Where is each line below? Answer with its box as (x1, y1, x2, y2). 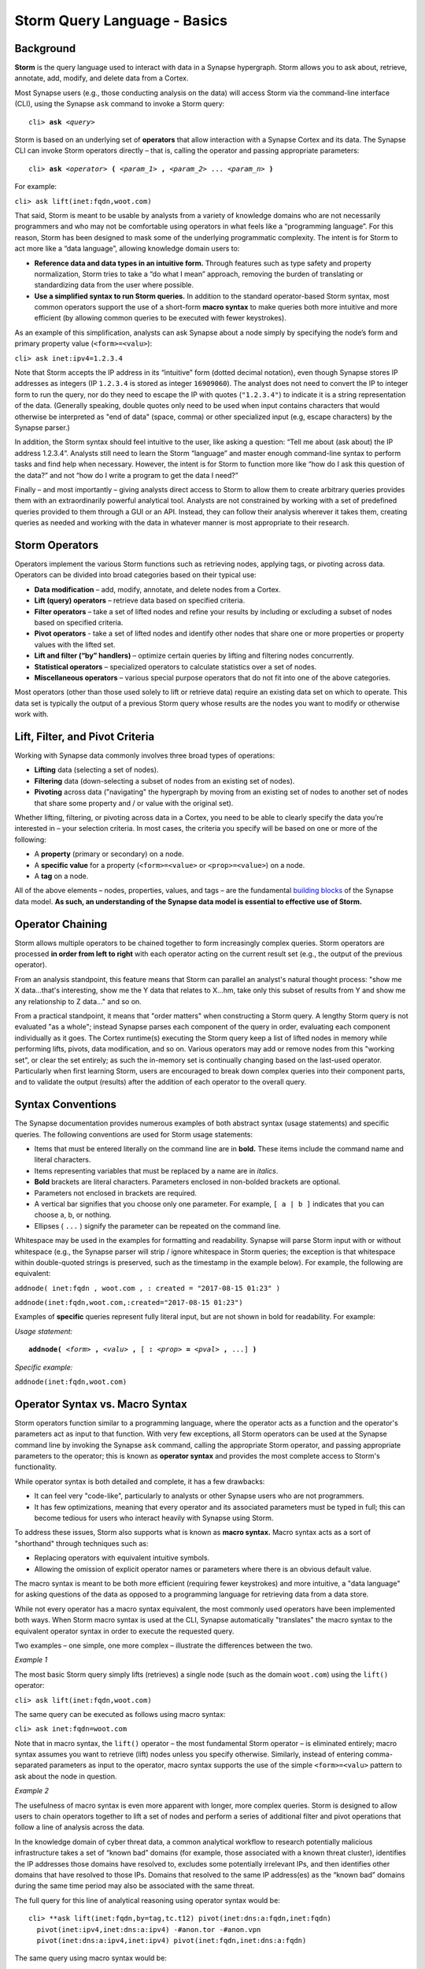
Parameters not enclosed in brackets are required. (34, 1188, 197, 1197)
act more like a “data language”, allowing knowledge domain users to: (14, 244, 240, 254)
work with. (14, 710, 49, 719)
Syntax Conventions (14, 1098, 117, 1111)
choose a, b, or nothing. (34, 1210, 112, 1220)
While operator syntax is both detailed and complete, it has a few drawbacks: (14, 1477, 265, 1486)
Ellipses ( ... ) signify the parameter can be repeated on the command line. (34, 1221, 281, 1230)
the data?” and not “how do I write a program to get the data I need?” (14, 470, 239, 480)
